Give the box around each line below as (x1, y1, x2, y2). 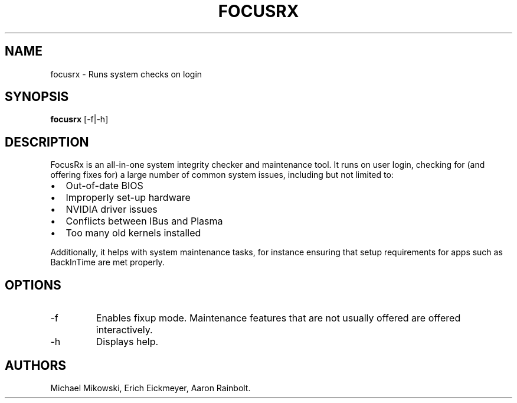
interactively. (96, 324, 153, 336)
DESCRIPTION (5, 134, 89, 149)
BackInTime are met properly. (50, 257, 165, 268)
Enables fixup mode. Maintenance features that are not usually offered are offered (96, 312, 461, 324)
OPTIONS (5, 277, 61, 292)
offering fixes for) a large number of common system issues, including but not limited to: (50, 170, 394, 180)
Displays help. (96, 336, 159, 348)
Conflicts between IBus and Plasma (66, 215, 223, 227)
